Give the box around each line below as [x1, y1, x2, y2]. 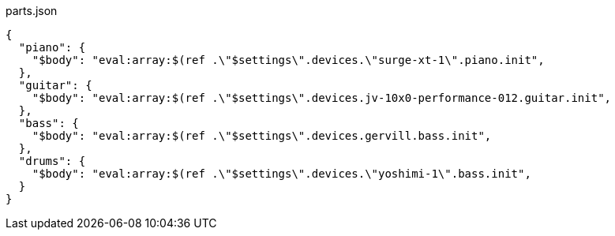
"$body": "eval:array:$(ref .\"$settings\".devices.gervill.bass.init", [32, 129, 492, 142]
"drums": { [18, 155, 86, 167]
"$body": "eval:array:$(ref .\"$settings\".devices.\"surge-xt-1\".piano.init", [32, 54, 545, 66]
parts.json [6, 4, 58, 17]
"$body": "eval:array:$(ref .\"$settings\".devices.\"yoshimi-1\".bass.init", [32, 167, 531, 180]
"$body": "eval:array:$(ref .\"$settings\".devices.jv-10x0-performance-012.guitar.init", [32, 92, 612, 104]
